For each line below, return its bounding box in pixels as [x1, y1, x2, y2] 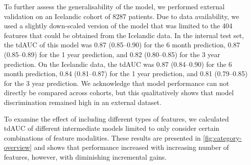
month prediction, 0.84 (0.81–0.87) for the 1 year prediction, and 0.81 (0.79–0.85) [4, 68, 248, 79]
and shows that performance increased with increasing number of [34, 142, 229, 152]
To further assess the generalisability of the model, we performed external [4, 1, 225, 11]
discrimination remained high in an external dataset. [4, 97, 161, 107]
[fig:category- [203, 132, 242, 143]
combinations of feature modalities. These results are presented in [4, 132, 201, 143]
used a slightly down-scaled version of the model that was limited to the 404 [4, 21, 233, 31]
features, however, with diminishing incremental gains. [4, 151, 167, 162]
